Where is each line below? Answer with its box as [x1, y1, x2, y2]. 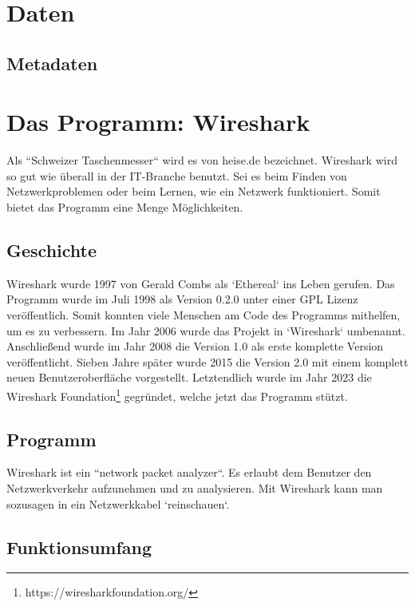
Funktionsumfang [6, 534, 152, 559]
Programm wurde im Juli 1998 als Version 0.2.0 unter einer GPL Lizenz [6, 291, 358, 307]
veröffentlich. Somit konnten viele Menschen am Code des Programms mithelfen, [6, 307, 401, 323]
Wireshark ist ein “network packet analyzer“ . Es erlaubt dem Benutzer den [6, 464, 372, 481]
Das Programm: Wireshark [6, 105, 310, 138]
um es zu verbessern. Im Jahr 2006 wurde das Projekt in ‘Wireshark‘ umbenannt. [6, 322, 405, 339]
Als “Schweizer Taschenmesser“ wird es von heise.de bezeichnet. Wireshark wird [6, 152, 397, 168]
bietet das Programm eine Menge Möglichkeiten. [6, 199, 243, 216]
